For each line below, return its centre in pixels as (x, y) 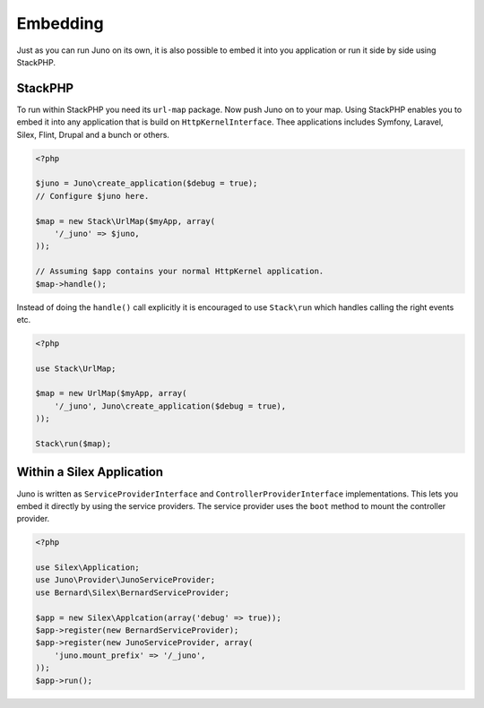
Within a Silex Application (90, 472)
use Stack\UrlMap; (76, 368)
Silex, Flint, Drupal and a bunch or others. (93, 134)
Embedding (60, 23)
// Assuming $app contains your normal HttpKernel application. (180, 272)
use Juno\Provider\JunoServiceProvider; (125, 580)
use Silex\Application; (88, 568)
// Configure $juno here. (92, 196)
